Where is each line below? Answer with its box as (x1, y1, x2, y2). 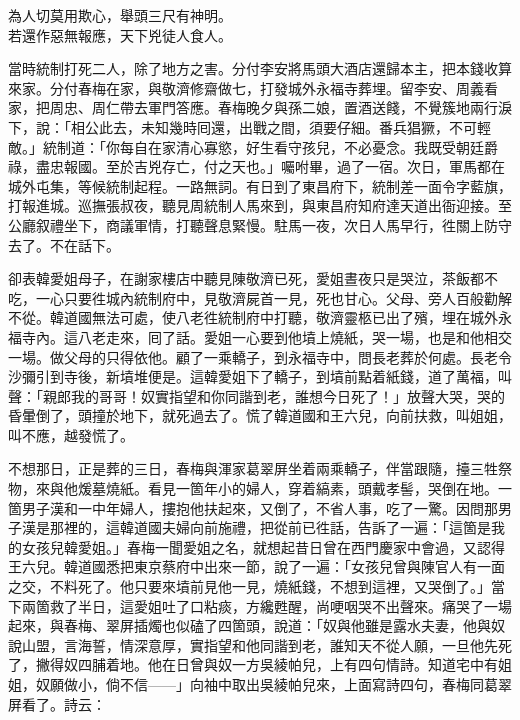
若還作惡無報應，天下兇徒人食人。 (8, 24, 232, 45)
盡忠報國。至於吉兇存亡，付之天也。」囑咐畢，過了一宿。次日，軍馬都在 (35, 156, 505, 177)
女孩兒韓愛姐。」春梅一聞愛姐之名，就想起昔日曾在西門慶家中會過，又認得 (21, 536, 505, 557)
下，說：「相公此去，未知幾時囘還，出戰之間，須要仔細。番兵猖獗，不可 (8, 116, 477, 137)
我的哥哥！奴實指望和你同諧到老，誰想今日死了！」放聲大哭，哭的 (70, 385, 505, 406)
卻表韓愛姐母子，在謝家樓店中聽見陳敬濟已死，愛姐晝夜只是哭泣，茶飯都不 (8, 268, 498, 289)
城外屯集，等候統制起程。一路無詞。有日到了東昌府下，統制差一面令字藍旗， (8, 175, 512, 196)
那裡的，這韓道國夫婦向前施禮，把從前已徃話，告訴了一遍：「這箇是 (49, 517, 491, 538)
